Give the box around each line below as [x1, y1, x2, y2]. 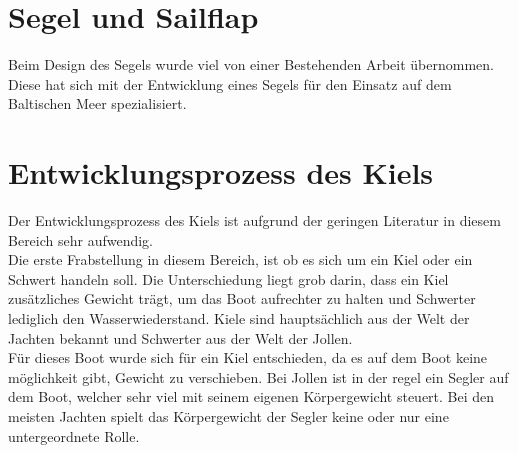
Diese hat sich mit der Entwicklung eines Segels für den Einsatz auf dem [8, 73, 452, 94]
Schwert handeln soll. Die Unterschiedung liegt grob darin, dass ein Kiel [8, 268, 449, 289]
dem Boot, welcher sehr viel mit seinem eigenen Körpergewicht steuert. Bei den [8, 386, 495, 407]
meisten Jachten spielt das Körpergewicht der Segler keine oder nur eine [8, 405, 449, 426]
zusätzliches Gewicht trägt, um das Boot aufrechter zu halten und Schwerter [8, 288, 476, 309]
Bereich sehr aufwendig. [8, 229, 154, 250]
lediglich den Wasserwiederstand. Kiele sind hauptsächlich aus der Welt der [8, 308, 470, 328]
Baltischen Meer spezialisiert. [8, 93, 187, 114]
